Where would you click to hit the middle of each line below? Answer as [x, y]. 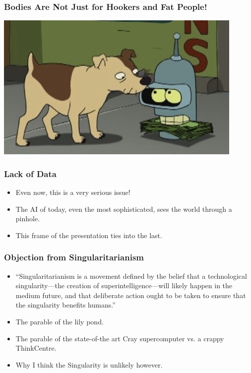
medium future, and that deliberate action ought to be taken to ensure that [131, 295]
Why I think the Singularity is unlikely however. [89, 364]
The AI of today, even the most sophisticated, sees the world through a [124, 209]
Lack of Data [30, 173]
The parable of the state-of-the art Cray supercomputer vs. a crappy [120, 338]
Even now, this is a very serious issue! [73, 192]
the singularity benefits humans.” [65, 305]
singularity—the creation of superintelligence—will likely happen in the [124, 285]
